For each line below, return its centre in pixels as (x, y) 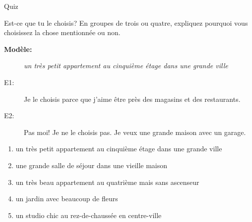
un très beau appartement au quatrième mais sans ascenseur (107, 182)
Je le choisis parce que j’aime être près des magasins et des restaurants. (132, 99)
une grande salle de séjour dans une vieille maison (92, 165)
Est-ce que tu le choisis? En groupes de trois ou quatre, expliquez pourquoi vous (126, 22)
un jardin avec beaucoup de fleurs (67, 199)
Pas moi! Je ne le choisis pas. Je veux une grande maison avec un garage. (135, 132)
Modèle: (18, 49)
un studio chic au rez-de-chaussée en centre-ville (89, 215)
